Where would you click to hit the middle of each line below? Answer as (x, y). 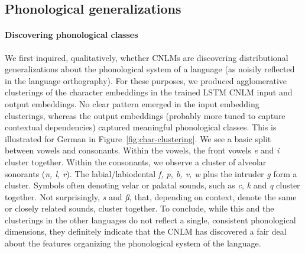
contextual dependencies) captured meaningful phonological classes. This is (141, 127)
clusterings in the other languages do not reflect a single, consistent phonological (150, 220)
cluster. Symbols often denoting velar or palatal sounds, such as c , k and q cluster (152, 185)
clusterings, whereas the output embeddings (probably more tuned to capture (145, 115)
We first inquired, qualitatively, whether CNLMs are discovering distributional (147, 57)
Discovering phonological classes (72, 35)
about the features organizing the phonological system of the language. (133, 243)
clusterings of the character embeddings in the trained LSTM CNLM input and (149, 92)
